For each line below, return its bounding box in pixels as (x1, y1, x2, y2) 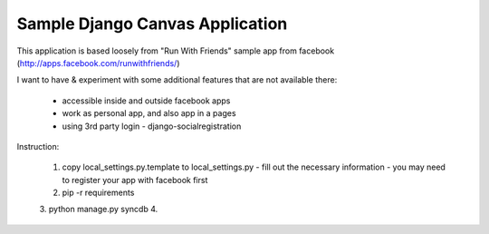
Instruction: (16, 141, 60, 151)
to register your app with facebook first (62, 174, 208, 185)
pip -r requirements (62, 187, 135, 199)
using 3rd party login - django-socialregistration (62, 121, 242, 132)
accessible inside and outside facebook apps (62, 95, 231, 106)
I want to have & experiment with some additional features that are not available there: (16, 74, 338, 85)
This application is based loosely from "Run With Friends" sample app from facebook (16, 45, 335, 56)
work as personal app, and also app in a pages (62, 108, 236, 119)
